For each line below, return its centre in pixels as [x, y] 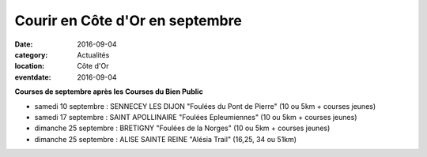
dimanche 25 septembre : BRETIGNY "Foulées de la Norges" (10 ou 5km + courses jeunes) [182, 128]
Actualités [93, 54]
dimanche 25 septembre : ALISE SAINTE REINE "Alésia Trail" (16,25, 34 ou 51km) [165, 139]
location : [30, 66]
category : [31, 54]
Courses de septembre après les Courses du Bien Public [109, 92]
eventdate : [33, 77]
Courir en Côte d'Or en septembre [128, 21]
